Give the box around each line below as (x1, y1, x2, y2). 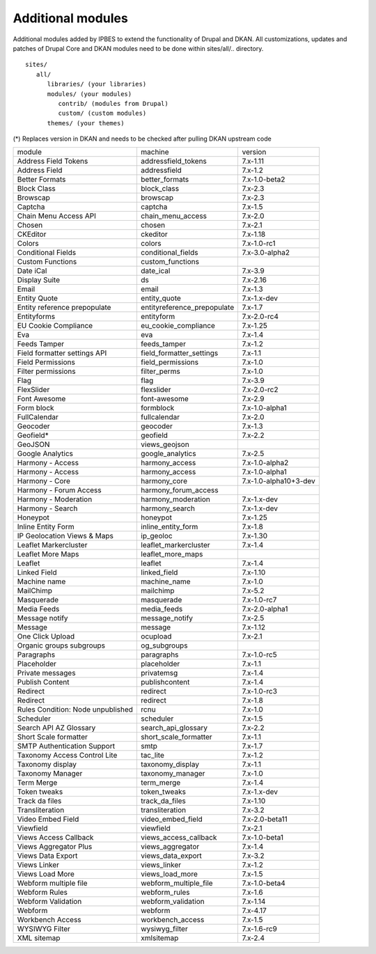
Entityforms (17, 312, 56, 322)
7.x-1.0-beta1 (242, 833, 284, 843)
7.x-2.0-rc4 (242, 312, 279, 322)
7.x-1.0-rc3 (242, 687, 278, 696)
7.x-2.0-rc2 (242, 385, 279, 395)
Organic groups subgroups (17, 641, 106, 650)
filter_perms (140, 366, 180, 376)
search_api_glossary (140, 723, 208, 733)
